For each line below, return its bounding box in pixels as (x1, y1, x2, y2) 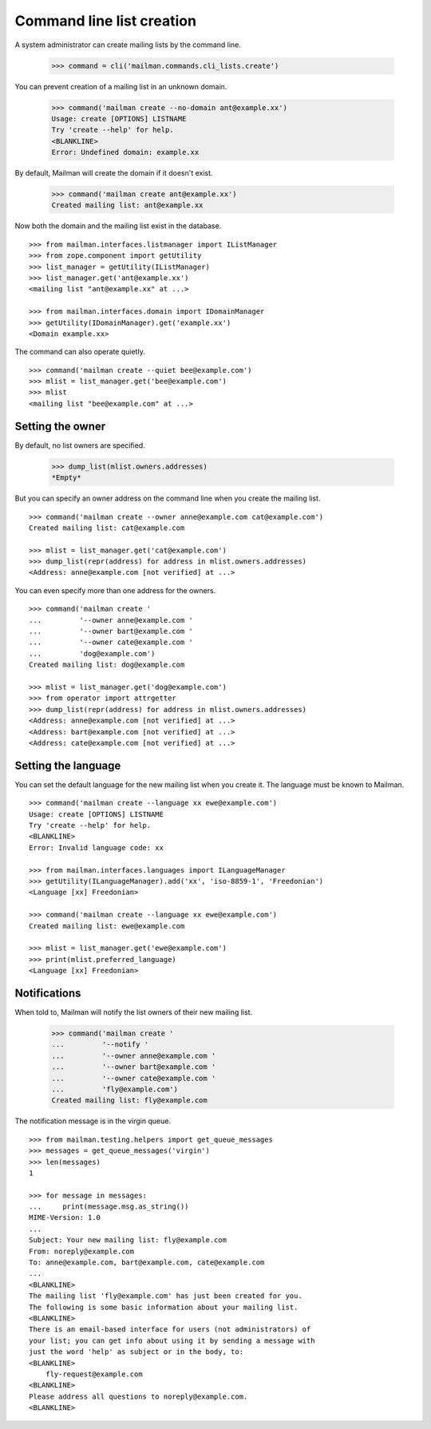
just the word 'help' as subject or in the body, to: (29, 1348, 243, 1356)
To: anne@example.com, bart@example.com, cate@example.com (29, 1258, 265, 1267)
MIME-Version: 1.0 (29, 1213, 101, 1222)
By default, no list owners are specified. (14, 440, 145, 450)
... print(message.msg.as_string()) (29, 1202, 189, 1211)
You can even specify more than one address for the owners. (14, 585, 216, 595)
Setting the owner (14, 419, 106, 433)
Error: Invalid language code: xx (29, 843, 164, 852)
